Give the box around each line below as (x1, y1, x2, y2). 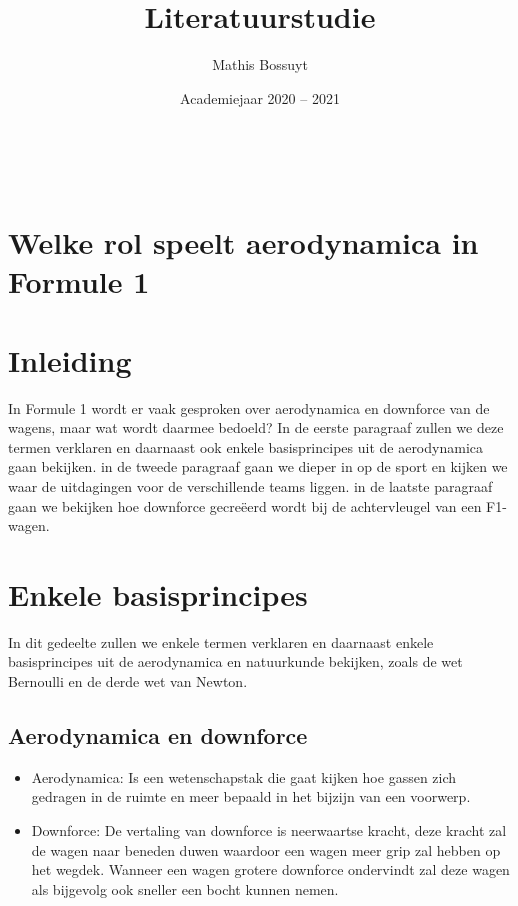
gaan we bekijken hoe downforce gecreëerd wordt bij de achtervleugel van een (8, 495, 482, 516)
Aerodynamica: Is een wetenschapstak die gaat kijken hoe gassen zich (31, 766, 457, 787)
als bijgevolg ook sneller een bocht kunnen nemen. (31, 878, 339, 899)
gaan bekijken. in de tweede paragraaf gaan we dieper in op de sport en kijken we (8, 456, 508, 477)
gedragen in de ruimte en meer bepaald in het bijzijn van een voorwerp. (31, 786, 471, 807)
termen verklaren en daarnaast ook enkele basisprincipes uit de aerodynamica (8, 436, 483, 457)
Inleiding (8, 339, 132, 380)
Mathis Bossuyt (212, 54, 308, 75)
